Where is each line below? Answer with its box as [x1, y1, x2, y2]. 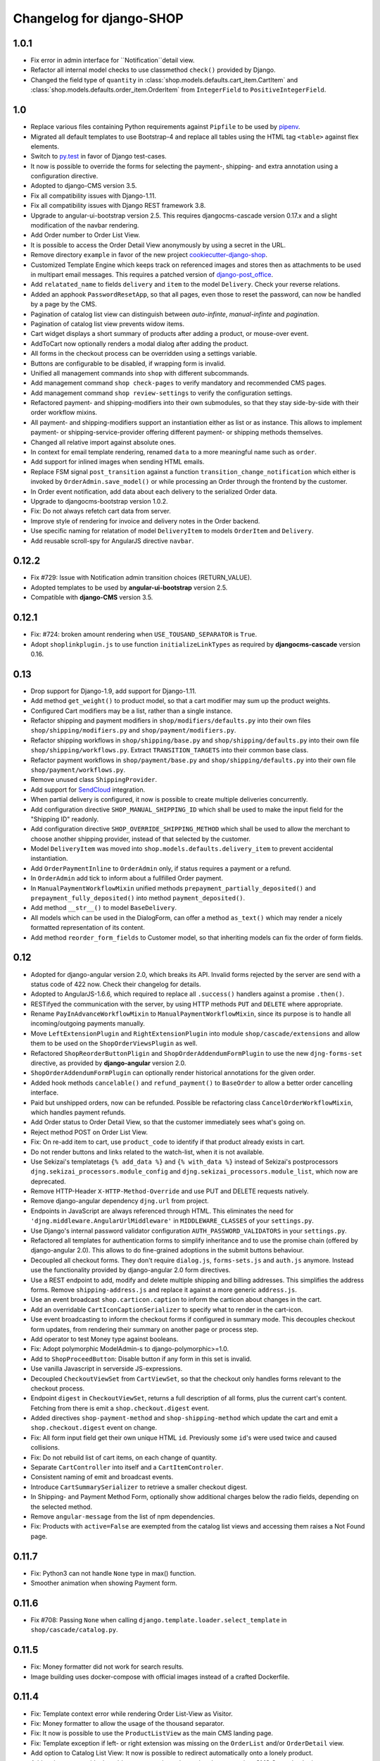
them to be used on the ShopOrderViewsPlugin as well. [30, 1039, 198, 1047]
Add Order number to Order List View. [30, 231, 141, 239]
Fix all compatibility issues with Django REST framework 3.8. [30, 201, 206, 210]
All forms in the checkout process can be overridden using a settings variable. [30, 349, 258, 358]
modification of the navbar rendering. [30, 221, 139, 230]
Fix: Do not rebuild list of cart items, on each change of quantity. [30, 1453, 217, 1462]
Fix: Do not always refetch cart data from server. [30, 507, 172, 516]
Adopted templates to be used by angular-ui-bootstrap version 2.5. [30, 583, 228, 592]
